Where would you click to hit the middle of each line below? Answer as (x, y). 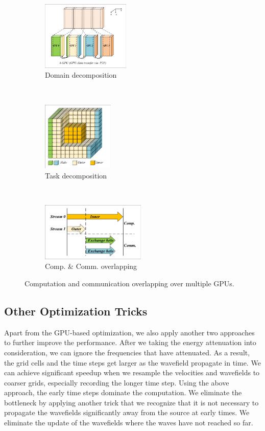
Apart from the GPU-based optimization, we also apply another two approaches (129, 332)
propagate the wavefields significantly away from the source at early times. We (127, 412)
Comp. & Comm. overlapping (91, 266)
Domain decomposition (81, 75)
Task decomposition (76, 175)
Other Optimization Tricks (76, 311)
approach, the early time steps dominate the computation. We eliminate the (123, 392)
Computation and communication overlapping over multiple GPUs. (129, 283)
